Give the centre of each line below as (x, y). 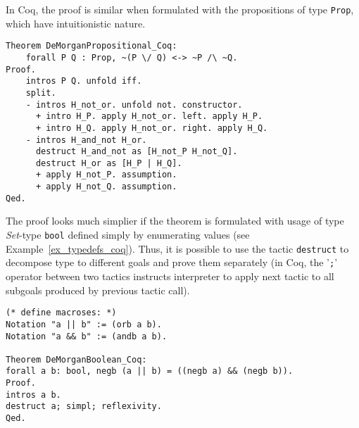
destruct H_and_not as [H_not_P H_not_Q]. (137, 152)
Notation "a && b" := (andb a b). (87, 336)
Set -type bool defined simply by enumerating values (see (128, 235)
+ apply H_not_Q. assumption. (106, 187)
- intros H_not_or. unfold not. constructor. (134, 105)
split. (41, 93)
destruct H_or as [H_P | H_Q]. (109, 163)
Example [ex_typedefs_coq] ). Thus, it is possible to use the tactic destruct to (177, 248)
